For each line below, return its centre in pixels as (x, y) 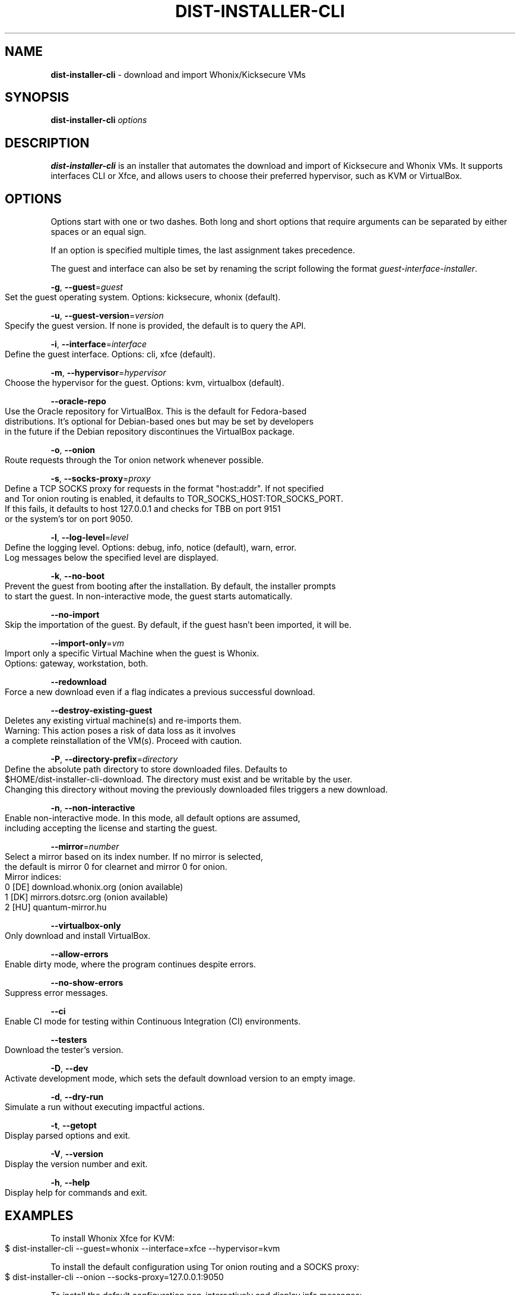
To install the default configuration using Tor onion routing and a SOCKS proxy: (205, 1266)
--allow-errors (80, 954)
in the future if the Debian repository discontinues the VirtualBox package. (150, 432)
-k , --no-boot (78, 576)
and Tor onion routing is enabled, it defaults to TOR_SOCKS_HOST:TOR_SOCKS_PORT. (174, 499)
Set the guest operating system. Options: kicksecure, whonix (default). (143, 297)
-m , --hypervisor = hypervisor (108, 373)
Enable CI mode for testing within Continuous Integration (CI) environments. (153, 1021)
